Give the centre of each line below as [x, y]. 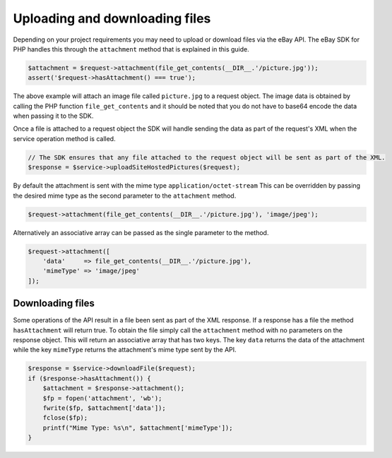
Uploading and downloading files [112, 18]
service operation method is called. [64, 138]
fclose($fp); [65, 418]
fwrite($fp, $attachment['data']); [104, 408]
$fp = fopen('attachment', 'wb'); [102, 398]
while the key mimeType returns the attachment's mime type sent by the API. [125, 350]
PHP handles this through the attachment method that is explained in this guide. [131, 49]
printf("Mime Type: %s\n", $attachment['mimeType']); [138, 428]
